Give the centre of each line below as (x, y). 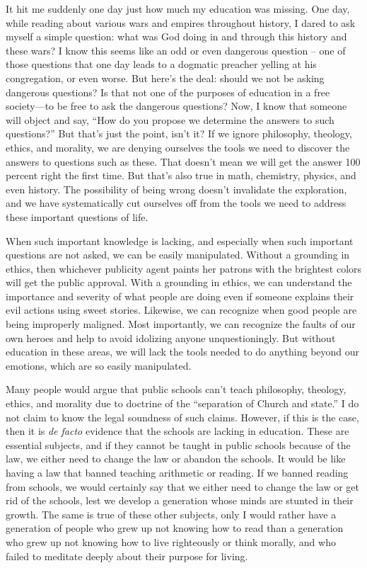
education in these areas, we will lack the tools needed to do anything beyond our (183, 352)
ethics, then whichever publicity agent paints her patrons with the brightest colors (184, 268)
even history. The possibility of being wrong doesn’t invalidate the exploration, (176, 189)
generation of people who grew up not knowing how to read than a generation (175, 528)
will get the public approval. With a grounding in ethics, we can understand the (179, 282)
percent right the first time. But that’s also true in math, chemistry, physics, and (181, 175)
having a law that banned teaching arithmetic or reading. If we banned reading (177, 472)
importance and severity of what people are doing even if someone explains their (180, 296)
